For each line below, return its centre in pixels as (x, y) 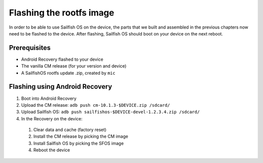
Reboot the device (52, 150)
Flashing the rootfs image (62, 13)
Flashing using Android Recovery (60, 87)
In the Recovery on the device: (52, 118)
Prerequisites (30, 48)
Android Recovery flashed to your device (62, 59)
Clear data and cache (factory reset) (70, 130)
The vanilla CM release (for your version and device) (74, 66)
